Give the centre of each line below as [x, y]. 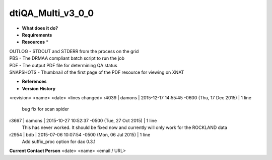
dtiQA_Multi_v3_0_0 [52, 13]
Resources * [35, 42]
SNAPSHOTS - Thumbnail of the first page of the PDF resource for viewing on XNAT [97, 72]
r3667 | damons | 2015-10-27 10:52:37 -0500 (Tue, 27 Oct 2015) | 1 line [83, 120]
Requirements [37, 35]
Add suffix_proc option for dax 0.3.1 [59, 142]
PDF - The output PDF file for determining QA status [63, 65]
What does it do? [40, 28]
